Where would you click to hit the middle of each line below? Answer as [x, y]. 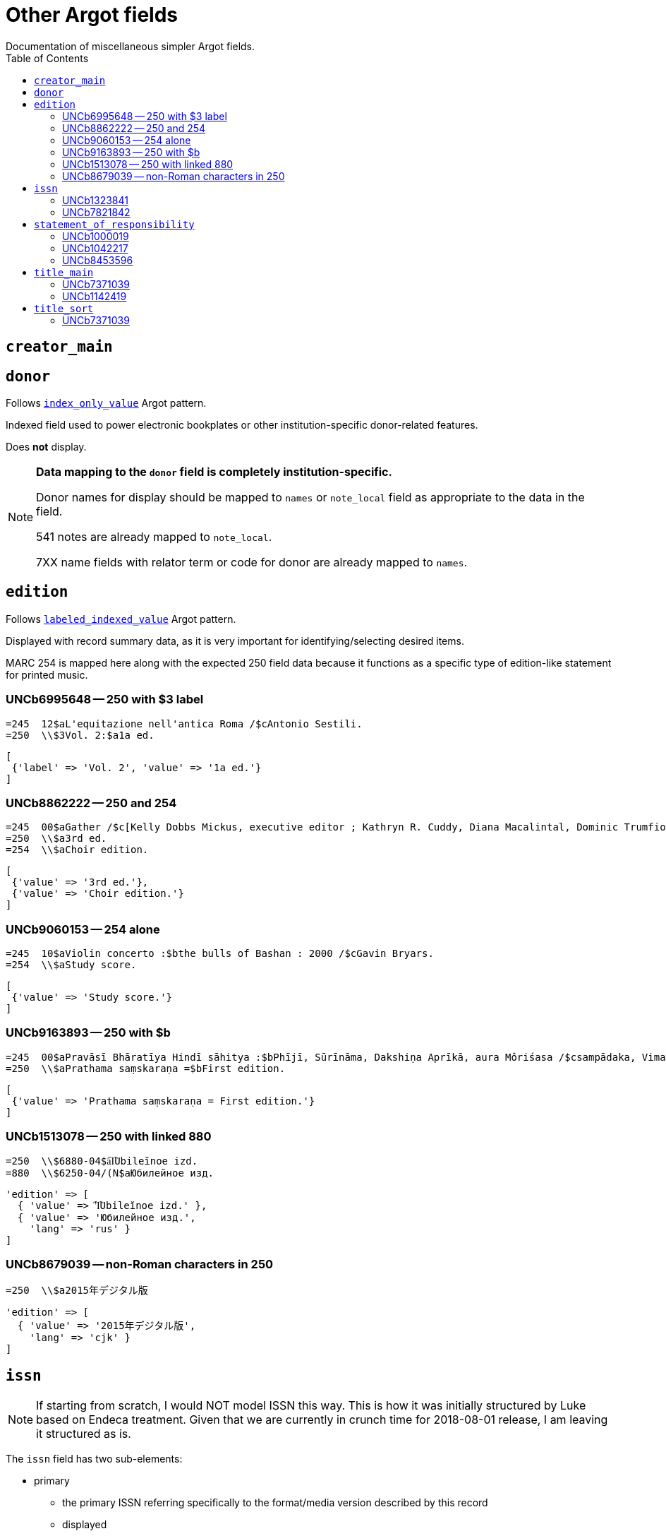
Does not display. [46, 447]
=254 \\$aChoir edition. [77, 850]
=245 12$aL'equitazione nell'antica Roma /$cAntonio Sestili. [184, 724]
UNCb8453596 [98, 260]
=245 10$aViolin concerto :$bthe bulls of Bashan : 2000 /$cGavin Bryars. [220, 954]
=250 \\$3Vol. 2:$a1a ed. [80, 735]
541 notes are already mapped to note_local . [154, 537]
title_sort [64, 308]
